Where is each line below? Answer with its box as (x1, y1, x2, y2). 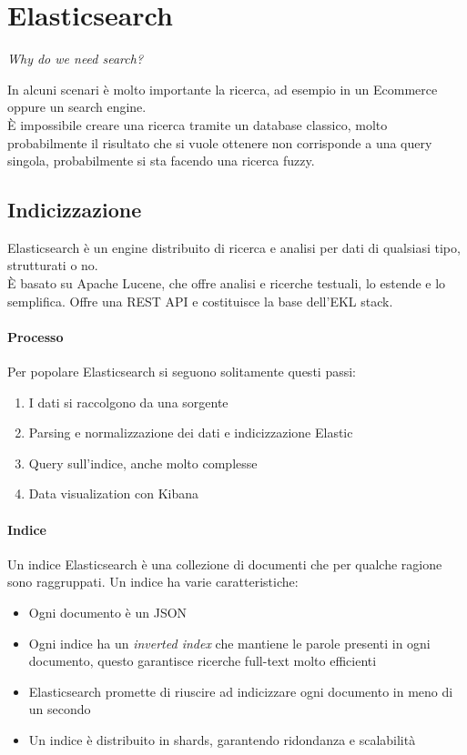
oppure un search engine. (7, 97, 147, 116)
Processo (7, 327, 64, 346)
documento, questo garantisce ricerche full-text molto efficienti (28, 651, 377, 670)
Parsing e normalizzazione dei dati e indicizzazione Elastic (28, 423, 353, 442)
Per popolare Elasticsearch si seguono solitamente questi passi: (7, 362, 356, 381)
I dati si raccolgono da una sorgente (28, 392, 228, 411)
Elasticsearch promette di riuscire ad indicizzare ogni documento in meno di (28, 681, 453, 700)
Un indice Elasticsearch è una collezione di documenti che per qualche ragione (7, 554, 442, 573)
